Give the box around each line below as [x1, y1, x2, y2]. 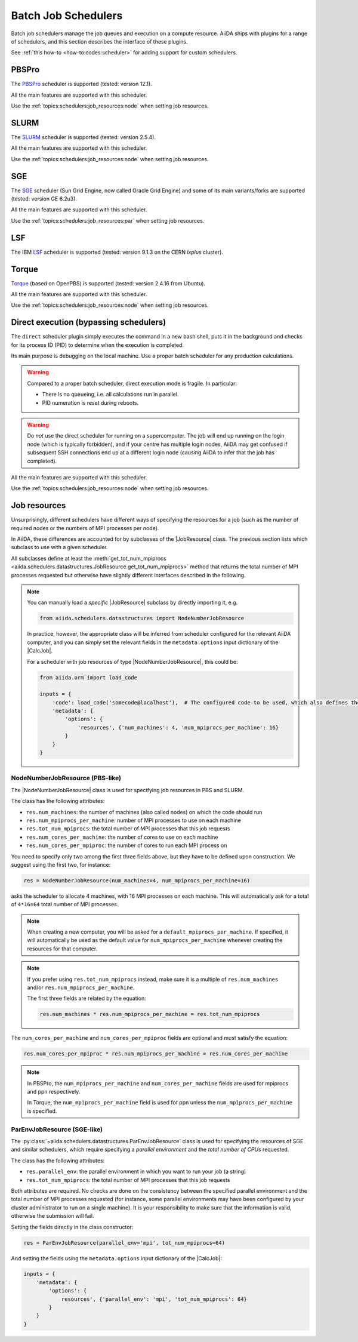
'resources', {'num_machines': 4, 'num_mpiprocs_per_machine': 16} [77, 724, 279, 731]
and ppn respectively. [27, 1088, 81, 1095]
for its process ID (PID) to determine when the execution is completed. [11, 341, 184, 349]
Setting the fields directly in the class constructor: [11, 1223, 134, 1230]
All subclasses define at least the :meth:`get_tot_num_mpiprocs [11, 555, 166, 562]
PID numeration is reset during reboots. [42, 399, 139, 406]
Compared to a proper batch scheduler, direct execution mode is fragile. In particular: [27, 380, 237, 387]
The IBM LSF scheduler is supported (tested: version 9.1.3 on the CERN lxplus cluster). [11, 248, 224, 256]
